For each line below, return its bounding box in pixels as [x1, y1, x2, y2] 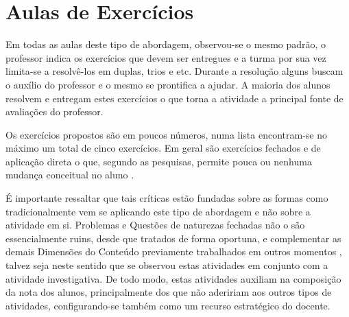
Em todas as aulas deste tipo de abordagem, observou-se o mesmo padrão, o [5, 37, 326, 51]
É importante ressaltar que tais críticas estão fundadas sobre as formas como [5, 191, 328, 205]
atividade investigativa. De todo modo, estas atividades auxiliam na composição [5, 271, 341, 285]
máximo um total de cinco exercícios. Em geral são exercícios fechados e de [5, 141, 321, 155]
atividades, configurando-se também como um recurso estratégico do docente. [5, 298, 330, 312]
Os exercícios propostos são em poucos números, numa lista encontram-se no [5, 127, 327, 141]
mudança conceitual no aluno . [5, 167, 134, 182]
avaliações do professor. [5, 104, 104, 119]
